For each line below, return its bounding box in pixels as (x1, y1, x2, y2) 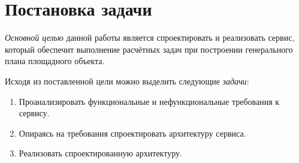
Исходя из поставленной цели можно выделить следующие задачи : (5, 74, 249, 87)
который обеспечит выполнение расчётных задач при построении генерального (5, 43, 293, 55)
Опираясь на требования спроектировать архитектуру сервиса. (19, 126, 246, 139)
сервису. (19, 107, 50, 119)
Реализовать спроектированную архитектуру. (19, 147, 182, 159)
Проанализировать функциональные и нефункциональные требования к (19, 95, 280, 107)
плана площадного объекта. (5, 55, 105, 67)
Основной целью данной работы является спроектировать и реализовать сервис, (5, 31, 295, 44)
